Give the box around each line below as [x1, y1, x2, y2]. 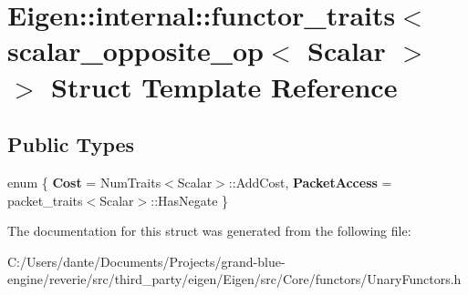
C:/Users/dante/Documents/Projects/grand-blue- [7, 251, 286, 270]
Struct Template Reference [51, 67, 398, 105]
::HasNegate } [151, 190, 229, 209]
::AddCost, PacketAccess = [228, 172, 392, 191]
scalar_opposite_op [7, 32, 264, 69]
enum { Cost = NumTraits [7, 172, 161, 191]
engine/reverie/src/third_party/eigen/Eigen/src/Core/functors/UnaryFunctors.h [7, 270, 462, 289]
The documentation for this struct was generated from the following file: [7, 221, 411, 240]
